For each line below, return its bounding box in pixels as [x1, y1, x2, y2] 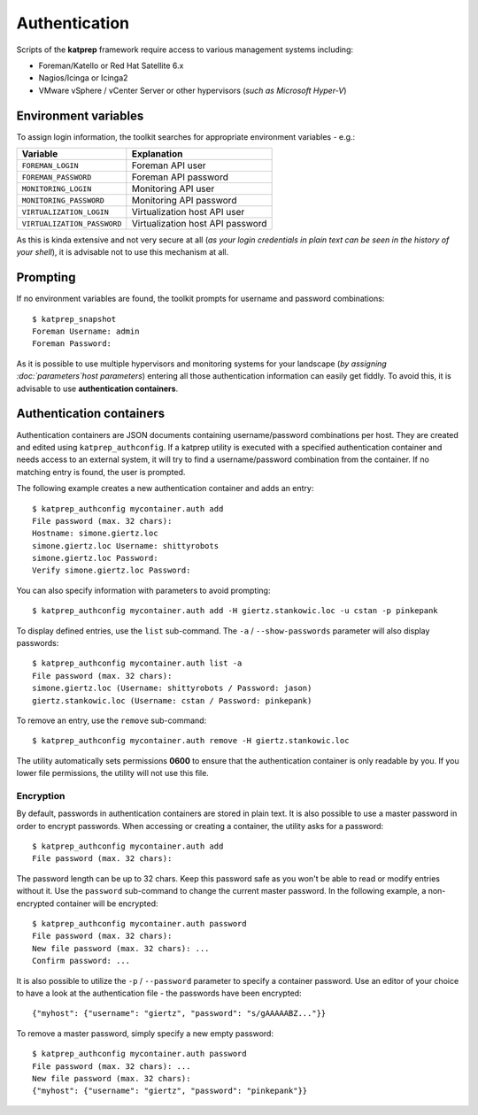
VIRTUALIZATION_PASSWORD [21, 219, 122, 228]
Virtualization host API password [131, 218, 267, 230]
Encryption [16, 789, 66, 802]
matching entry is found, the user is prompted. [16, 466, 186, 477]
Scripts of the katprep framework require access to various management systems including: [16, 44, 354, 55]
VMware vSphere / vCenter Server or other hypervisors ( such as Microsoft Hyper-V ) [38, 85, 347, 96]
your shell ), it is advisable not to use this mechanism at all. [16, 247, 229, 258]
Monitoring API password [131, 195, 237, 207]
